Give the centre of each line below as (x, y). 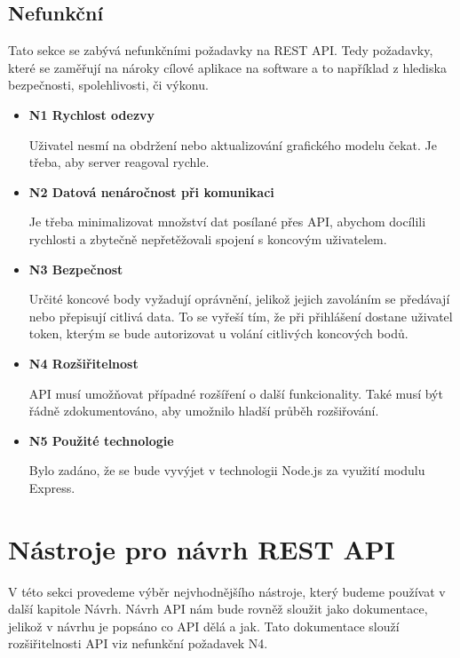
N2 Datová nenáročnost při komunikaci (151, 191)
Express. (52, 487)
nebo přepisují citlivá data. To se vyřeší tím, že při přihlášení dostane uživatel (241, 316)
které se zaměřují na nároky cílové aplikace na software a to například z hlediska (227, 67)
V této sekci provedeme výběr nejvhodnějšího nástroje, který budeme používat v (227, 591)
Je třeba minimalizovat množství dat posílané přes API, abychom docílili (227, 222)
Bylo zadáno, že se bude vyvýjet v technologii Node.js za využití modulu (227, 470)
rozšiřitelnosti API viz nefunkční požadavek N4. (138, 643)
